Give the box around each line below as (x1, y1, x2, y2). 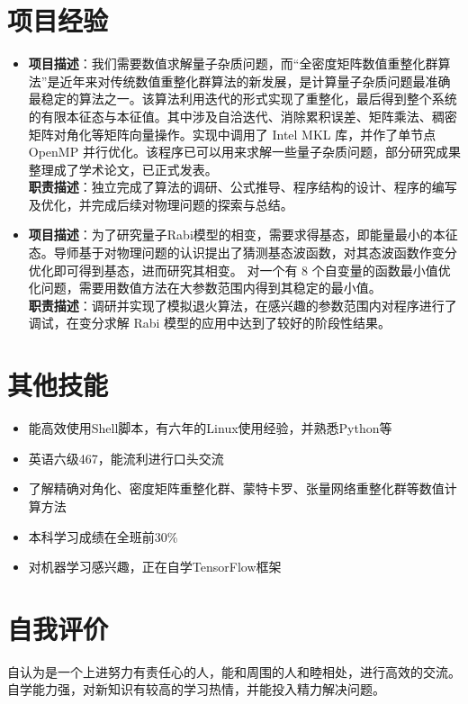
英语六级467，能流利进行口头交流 (28, 448, 224, 467)
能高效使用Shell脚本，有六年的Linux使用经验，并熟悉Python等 (28, 419, 392, 438)
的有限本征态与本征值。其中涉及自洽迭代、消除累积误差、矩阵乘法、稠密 (28, 106, 457, 125)
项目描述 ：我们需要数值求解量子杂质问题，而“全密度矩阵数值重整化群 (28, 54, 438, 73)
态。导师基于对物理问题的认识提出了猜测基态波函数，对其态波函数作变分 (28, 243, 457, 262)
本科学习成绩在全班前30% (28, 527, 178, 546)
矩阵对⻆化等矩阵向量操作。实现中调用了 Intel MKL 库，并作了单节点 (28, 124, 436, 143)
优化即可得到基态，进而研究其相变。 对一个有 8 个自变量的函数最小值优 (28, 260, 451, 279)
